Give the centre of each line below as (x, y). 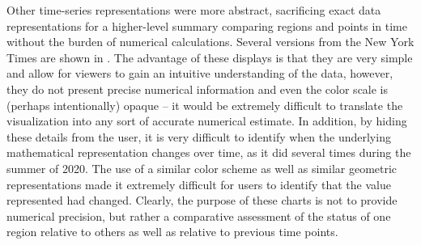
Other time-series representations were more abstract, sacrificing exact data (194, 10)
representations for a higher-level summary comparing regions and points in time (207, 25)
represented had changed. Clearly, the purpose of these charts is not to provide (202, 200)
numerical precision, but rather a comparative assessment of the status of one (199, 215)
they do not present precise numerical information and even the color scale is (198, 89)
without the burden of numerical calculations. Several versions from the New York (210, 42)
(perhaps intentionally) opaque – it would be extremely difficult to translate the (205, 105)
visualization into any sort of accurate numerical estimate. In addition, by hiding (207, 121)
